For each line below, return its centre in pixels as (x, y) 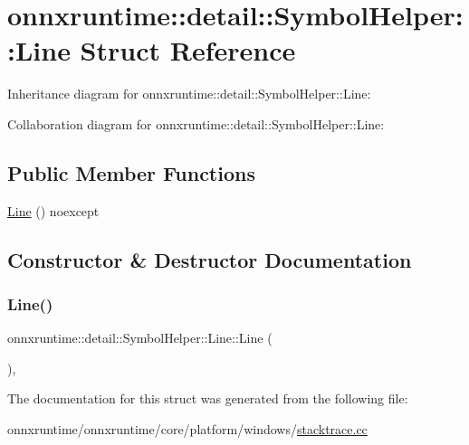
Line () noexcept (53, 210)
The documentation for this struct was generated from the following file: (208, 398)
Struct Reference (188, 50)
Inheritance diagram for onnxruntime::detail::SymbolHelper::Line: (189, 94)
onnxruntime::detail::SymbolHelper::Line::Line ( (140, 338)
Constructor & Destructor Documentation (210, 259)
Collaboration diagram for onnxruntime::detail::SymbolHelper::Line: (196, 123)
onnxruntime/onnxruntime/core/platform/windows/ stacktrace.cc (187, 429)
